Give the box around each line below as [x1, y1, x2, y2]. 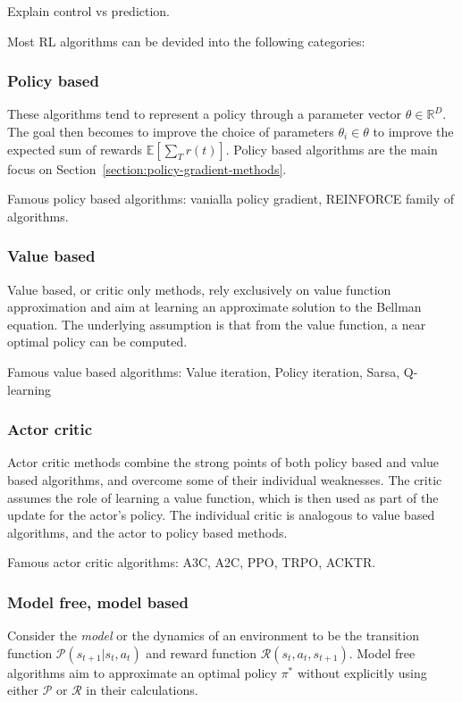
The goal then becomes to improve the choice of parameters [7, 122, 334, 140]
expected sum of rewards [7, 139, 143, 158]
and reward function [146, 643, 257, 662]
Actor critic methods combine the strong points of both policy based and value [7, 453, 440, 472]
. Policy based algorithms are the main [225, 139, 438, 158]
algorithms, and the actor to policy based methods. [7, 522, 288, 541]
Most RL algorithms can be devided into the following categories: [7, 31, 365, 50]
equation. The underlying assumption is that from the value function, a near [7, 314, 426, 333]
